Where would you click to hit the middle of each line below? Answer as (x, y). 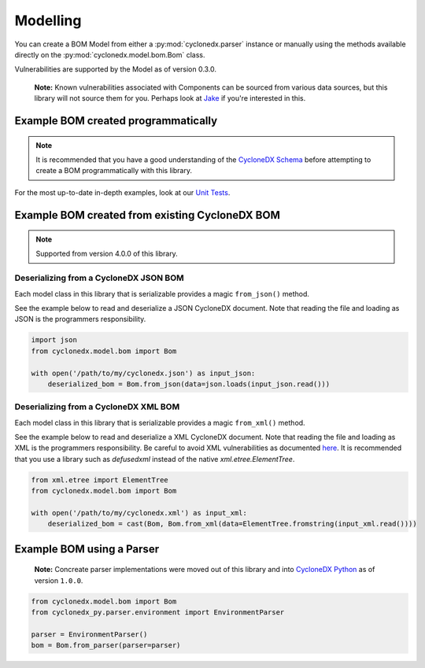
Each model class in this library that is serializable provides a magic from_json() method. (162, 293)
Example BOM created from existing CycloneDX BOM (148, 215)
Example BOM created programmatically (116, 121)
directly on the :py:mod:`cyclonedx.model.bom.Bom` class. (110, 54)
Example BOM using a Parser (87, 549)
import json (54, 340)
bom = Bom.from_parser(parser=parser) (106, 646)
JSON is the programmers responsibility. (80, 319)
